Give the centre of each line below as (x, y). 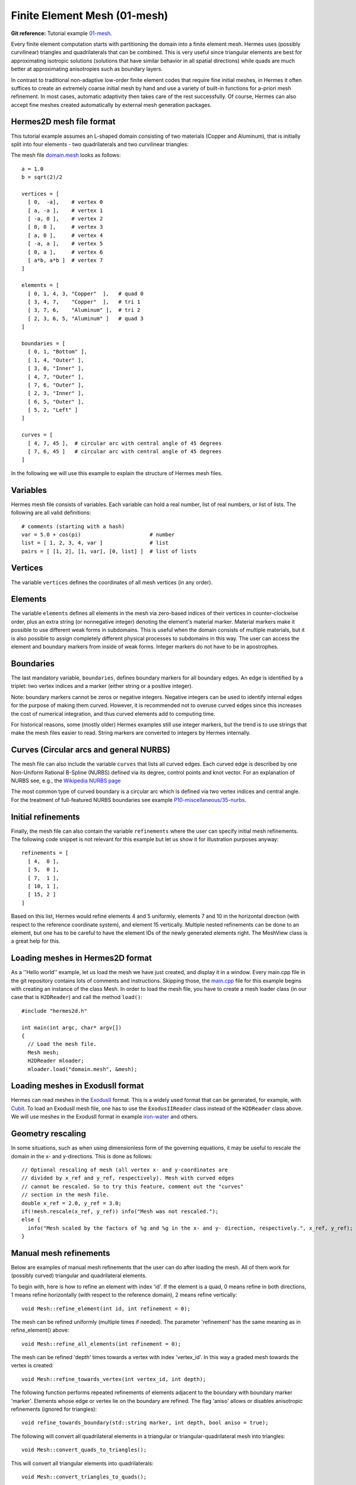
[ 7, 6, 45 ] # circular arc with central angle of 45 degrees (125, 452)
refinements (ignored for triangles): (54, 1409)
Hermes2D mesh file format (63, 122)
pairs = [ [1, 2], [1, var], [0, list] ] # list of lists (109, 551)
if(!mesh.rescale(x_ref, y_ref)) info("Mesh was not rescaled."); (120, 1211)
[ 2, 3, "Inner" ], (56, 393)
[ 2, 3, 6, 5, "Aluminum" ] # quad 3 (85, 318)
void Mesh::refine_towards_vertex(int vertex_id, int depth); (114, 1379)
